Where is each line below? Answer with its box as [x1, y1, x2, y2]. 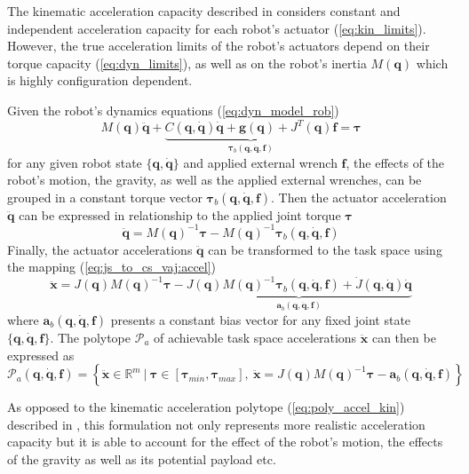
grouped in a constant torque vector [7, 187, 203, 206]
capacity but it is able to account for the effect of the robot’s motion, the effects [7, 432, 443, 451]
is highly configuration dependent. [7, 71, 193, 90]
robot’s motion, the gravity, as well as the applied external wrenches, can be [7, 170, 422, 189]
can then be [371, 328, 436, 346]
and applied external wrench [183, 153, 338, 171]
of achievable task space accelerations [154, 328, 357, 346]
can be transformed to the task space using [208, 240, 442, 258]
